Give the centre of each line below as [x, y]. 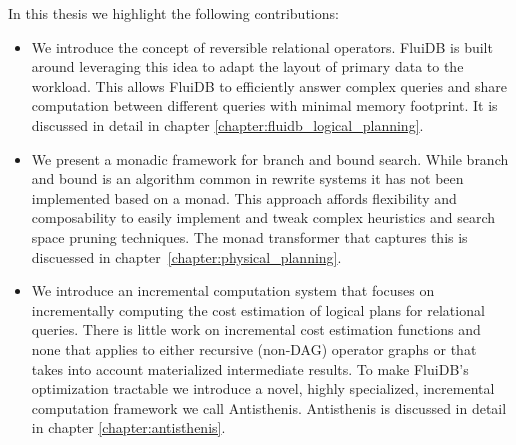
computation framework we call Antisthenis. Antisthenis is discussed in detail [269, 407]
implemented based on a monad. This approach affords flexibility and [244, 197]
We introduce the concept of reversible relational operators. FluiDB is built [262, 46]
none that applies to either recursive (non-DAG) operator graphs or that [254, 348]
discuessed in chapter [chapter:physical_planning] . [186, 256]
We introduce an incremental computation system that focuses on [233, 290]
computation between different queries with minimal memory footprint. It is [264, 105]
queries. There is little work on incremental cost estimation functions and [256, 329]
